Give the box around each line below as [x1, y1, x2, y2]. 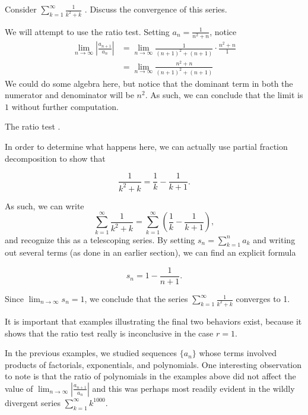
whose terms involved [199, 347, 277, 359]
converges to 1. [236, 293, 290, 305]
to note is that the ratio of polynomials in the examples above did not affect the [5, 370, 296, 382]
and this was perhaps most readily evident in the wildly [92, 382, 295, 394]
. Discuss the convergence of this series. [84, 3, 227, 15]
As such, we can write [5, 199, 84, 212]
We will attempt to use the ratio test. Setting [5, 25, 170, 37]
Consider [5, 3, 37, 15]
